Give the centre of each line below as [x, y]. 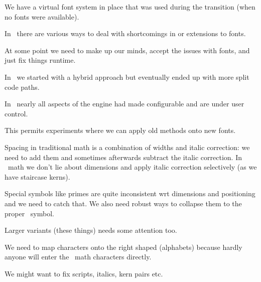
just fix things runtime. [40, 60]
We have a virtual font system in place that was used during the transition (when [130, 7]
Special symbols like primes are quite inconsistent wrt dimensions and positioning [130, 193]
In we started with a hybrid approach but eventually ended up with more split [127, 77]
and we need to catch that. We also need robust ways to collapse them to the [123, 203]
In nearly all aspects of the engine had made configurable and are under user [124, 104]
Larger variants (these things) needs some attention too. [91, 230]
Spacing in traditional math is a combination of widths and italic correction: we [127, 147]
